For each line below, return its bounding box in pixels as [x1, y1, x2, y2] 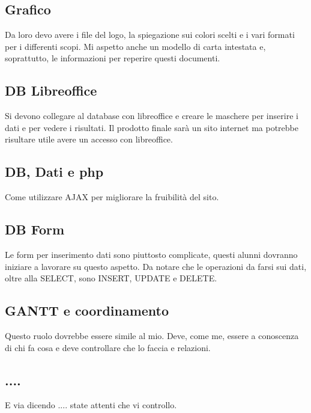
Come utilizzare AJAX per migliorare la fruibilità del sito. [5, 191, 219, 203]
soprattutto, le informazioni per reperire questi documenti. [5, 52, 220, 64]
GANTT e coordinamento [5, 301, 169, 320]
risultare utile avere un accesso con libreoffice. [5, 133, 173, 145]
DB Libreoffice [5, 81, 97, 100]
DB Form [5, 220, 65, 239]
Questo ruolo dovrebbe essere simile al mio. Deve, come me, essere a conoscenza [5, 329, 299, 341]
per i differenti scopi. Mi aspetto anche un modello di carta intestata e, [5, 40, 266, 52]
